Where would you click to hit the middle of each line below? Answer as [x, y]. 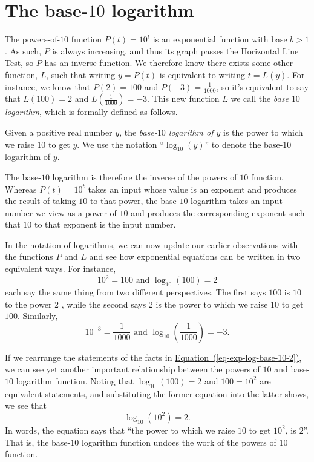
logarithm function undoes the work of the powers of [179, 442]
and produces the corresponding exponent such [218, 212]
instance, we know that [48, 86]
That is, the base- [38, 442]
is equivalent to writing [202, 74]
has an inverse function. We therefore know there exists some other [168, 63]
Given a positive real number [59, 132]
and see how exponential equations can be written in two [195, 256]
